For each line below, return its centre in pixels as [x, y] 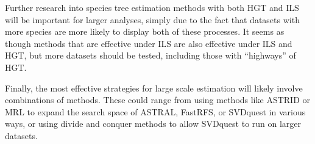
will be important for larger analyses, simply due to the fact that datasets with [152, 19]
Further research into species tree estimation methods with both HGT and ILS [152, 7]
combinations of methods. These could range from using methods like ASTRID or [157, 100]
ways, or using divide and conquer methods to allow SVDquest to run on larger [153, 124]
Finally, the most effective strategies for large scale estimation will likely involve [154, 88]
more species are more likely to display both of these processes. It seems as [145, 31]
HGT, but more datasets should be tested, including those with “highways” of [150, 55]
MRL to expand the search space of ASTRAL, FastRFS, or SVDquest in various [155, 111]
